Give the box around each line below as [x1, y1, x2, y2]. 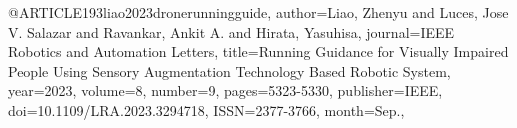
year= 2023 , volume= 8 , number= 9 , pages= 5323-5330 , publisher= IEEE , [8, 80, 443, 101]
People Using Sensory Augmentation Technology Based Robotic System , [8, 60, 451, 81]
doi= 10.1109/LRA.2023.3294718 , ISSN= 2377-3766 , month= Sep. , [8, 99, 405, 120]
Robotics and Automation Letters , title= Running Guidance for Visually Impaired [8, 41, 509, 62]
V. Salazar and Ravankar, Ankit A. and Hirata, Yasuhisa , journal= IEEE [8, 21, 455, 42]
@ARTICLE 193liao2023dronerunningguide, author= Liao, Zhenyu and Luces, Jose [8, 2, 509, 22]
